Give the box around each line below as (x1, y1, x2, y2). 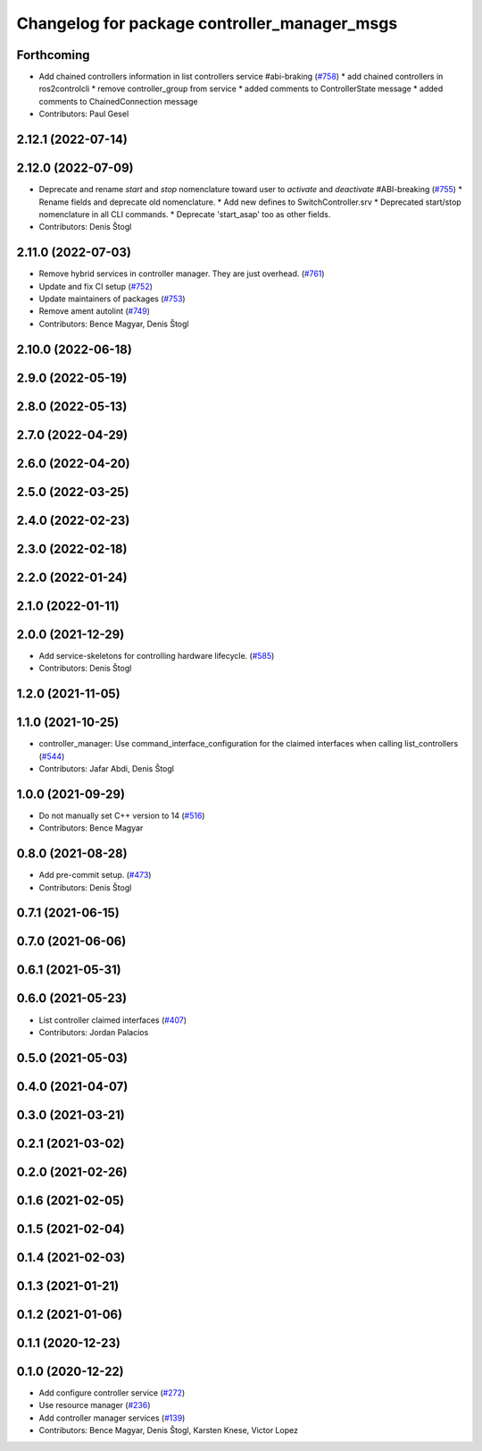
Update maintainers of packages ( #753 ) (38, 293, 187, 304)
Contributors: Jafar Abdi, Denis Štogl (38, 763, 174, 773)
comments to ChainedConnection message (38, 96, 198, 106)
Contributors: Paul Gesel (38, 108, 129, 120)
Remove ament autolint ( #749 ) (38, 306, 151, 316)
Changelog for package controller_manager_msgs (16, 13, 398, 33)
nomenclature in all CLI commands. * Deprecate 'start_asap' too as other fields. (38, 208, 331, 219)
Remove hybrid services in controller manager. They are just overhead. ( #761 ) (38, 268, 325, 279)
